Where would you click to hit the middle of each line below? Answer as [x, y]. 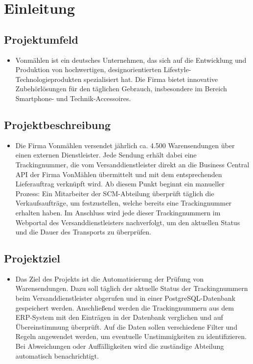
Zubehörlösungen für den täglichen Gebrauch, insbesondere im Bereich [121, 89]
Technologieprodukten [48, 79]
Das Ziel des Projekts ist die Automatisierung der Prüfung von [109, 278]
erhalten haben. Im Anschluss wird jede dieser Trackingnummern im [118, 212]
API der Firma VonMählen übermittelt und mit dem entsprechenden [119, 174]
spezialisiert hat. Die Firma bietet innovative [151, 79]
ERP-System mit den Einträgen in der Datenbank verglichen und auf [119, 317]
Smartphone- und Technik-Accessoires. [73, 98]
